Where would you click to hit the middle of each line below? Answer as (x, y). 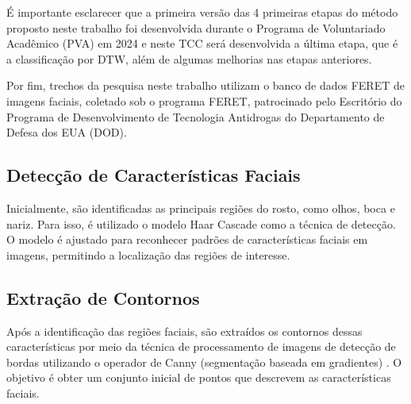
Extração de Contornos (103, 297)
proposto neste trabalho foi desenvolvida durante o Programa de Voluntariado (196, 27)
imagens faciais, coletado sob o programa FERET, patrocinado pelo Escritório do (204, 100)
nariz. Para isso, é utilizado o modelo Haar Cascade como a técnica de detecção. (201, 223)
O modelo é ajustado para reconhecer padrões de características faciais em (187, 239)
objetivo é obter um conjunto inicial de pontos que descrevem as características (199, 377)
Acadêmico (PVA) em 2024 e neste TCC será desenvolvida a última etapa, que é (202, 43)
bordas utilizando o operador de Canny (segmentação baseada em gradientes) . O (204, 362)
